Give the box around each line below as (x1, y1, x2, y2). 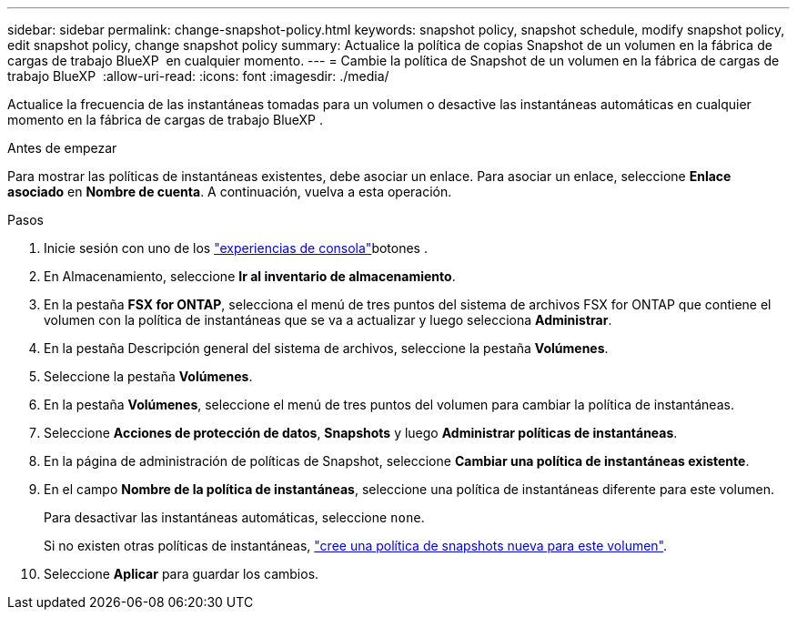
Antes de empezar (7, 140, 117, 156)
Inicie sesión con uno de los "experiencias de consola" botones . (44, 240, 428, 256)
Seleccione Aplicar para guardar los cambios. (44, 566, 319, 582)
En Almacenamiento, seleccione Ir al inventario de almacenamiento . (44, 268, 456, 284)
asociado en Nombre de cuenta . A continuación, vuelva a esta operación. (7, 184, 452, 199)
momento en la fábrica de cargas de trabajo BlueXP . (7, 112, 324, 127)
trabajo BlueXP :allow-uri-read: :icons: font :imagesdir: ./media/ (7, 68, 389, 84)
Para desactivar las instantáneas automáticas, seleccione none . (44, 510, 425, 525)
